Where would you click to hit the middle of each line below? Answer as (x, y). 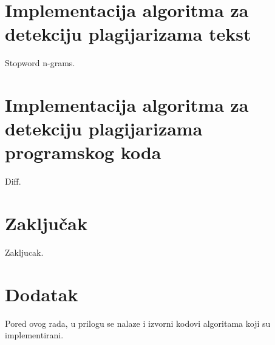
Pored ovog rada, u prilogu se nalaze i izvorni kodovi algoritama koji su (138, 323)
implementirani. (34, 335)
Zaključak (46, 223)
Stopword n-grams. (40, 63)
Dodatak (42, 294)
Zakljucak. (24, 252)
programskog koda (83, 152)
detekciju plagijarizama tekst (128, 34)
